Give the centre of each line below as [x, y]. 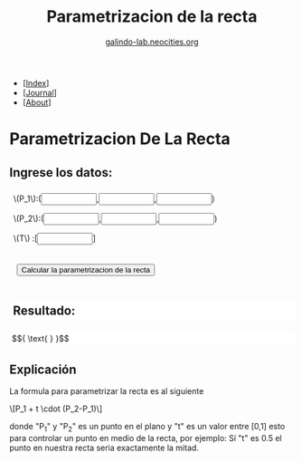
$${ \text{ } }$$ [41, 339]
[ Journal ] [39, 92]
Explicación [43, 369]
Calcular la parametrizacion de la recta [86, 270]
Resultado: [44, 311]
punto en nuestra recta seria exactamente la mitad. [104, 448]
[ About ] [37, 102]
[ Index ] [36, 82]
